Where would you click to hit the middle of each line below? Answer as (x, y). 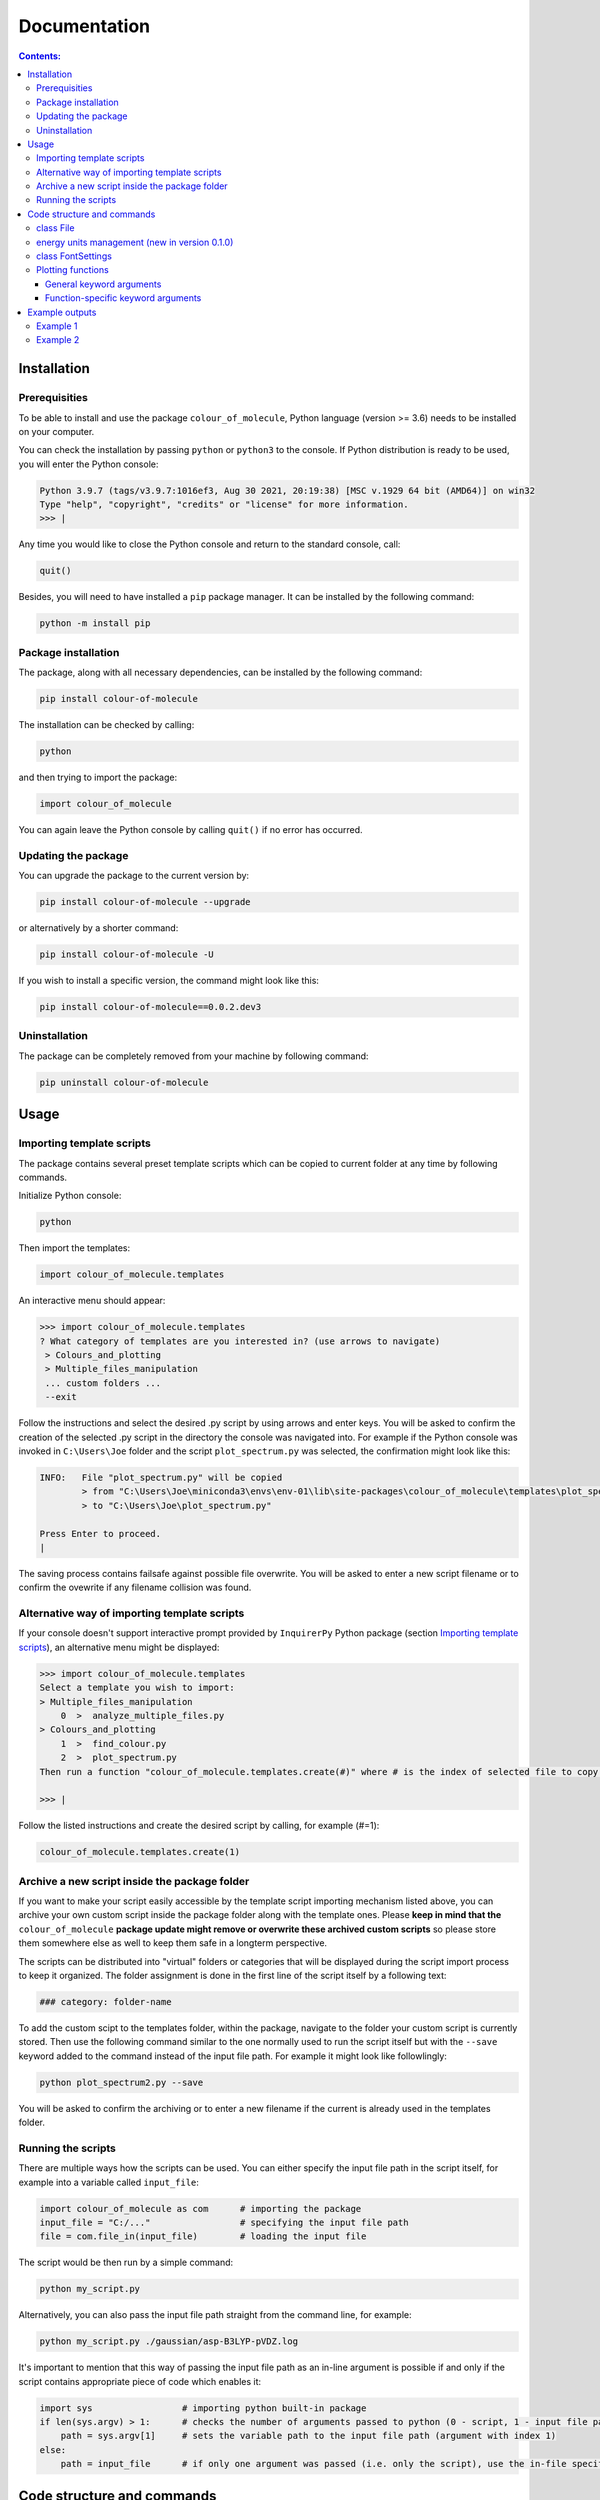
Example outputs (62, 312)
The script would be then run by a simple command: (126, 2262)
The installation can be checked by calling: (106, 725)
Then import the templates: (74, 1248)
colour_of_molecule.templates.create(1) (139, 1852)
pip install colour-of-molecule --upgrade (145, 902)
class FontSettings (74, 256)
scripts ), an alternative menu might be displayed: (119, 1647)
